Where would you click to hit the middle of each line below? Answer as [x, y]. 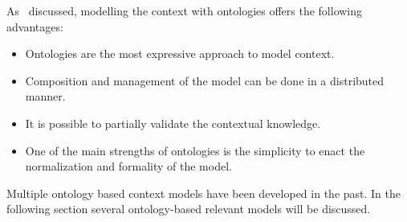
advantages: [35, 26]
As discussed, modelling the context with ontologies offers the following [185, 10]
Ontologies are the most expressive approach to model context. [180, 53]
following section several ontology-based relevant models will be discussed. [189, 209]
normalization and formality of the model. [128, 166]
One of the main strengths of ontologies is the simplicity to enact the [195, 150]
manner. [45, 96]
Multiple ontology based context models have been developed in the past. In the [204, 193]
